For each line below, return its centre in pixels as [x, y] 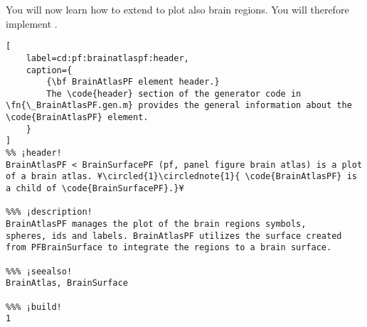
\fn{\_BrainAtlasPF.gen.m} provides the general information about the [179, 106]
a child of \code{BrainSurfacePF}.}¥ [95, 189]
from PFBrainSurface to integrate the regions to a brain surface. [169, 248]
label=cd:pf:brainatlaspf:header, [107, 58]
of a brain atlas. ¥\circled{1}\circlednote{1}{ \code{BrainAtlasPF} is [181, 177]
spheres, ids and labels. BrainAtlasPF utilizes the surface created [174, 236]
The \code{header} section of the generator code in [174, 93]
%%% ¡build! [34, 307]
